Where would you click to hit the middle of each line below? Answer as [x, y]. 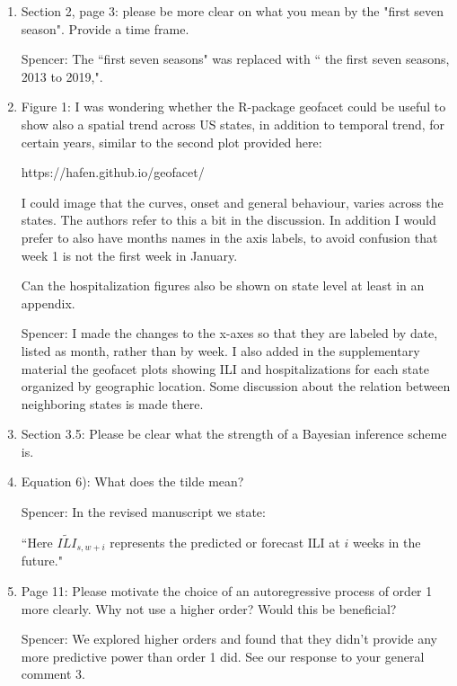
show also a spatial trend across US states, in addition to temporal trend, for [233, 124]
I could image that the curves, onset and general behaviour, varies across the [232, 202]
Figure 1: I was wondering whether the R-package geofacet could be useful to [233, 107]
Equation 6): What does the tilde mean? [132, 481]
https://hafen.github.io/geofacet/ [113, 172]
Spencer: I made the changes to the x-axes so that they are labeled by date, [229, 333]
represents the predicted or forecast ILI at [225, 542]
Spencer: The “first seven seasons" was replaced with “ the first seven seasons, [235, 59]
